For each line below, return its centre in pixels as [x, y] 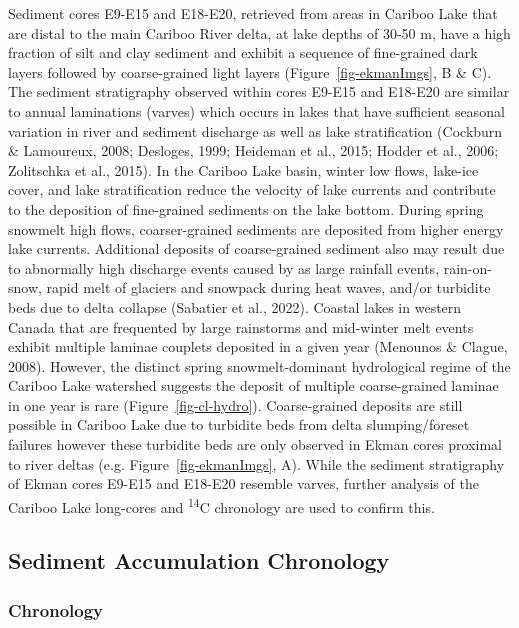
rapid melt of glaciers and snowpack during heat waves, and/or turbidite [268, 287]
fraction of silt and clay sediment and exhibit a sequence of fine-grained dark [243, 52]
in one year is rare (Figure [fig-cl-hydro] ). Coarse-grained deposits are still [235, 404]
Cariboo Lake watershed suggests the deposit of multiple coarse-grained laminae [253, 385]
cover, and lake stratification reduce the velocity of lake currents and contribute [252, 189]
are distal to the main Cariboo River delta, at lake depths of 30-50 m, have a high [259, 32]
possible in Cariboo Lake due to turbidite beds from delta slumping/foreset [239, 424]
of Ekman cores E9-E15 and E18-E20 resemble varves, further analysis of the [243, 483]
